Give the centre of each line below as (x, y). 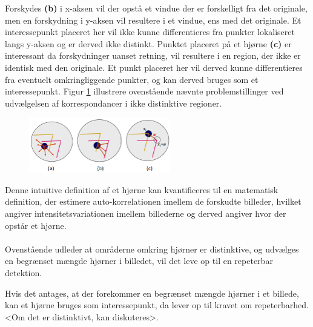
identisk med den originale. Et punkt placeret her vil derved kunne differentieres (154, 67)
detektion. (24, 272)
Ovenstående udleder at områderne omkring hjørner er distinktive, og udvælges (152, 249)
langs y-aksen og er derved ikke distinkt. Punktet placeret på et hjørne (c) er (148, 43)
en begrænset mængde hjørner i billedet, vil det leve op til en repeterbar (139, 261)
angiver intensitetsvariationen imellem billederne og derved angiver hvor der (146, 213)
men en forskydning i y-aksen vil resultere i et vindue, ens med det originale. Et (153, 20)
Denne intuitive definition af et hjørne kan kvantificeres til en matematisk (142, 189)
